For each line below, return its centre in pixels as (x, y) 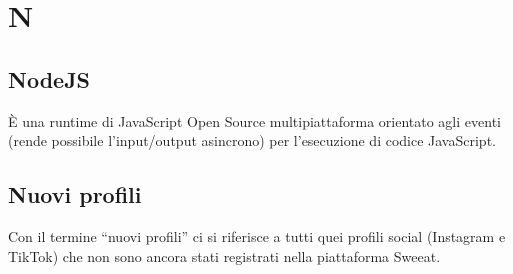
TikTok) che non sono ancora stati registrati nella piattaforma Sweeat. (224, 255)
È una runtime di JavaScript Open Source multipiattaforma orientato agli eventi (254, 120)
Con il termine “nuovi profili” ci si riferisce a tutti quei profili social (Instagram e (257, 235)
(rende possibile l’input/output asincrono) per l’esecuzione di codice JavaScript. (252, 140)
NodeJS (49, 78)
